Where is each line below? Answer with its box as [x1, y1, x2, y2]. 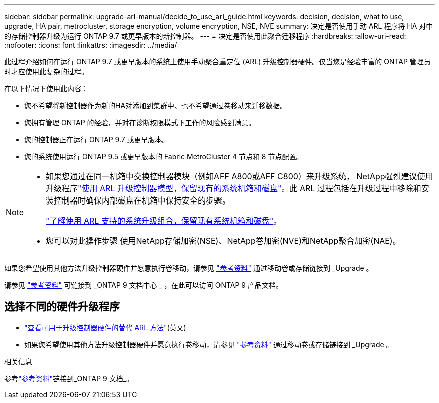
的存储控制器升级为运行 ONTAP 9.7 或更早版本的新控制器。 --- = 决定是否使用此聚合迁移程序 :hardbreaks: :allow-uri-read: [4, 32, 406, 40]
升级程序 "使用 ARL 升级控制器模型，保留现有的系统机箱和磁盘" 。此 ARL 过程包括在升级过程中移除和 [46, 183, 421, 193]
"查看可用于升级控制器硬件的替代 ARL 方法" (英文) [24, 323, 186, 332]
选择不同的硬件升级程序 [4, 300, 120, 313]
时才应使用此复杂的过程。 [4, 67, 88, 76]
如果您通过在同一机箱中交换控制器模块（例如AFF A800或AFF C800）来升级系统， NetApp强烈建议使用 [46, 171, 433, 181]
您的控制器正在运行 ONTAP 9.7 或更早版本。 [24, 135, 169, 144]
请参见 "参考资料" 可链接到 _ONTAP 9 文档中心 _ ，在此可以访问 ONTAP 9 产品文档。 [4, 281, 283, 289]
